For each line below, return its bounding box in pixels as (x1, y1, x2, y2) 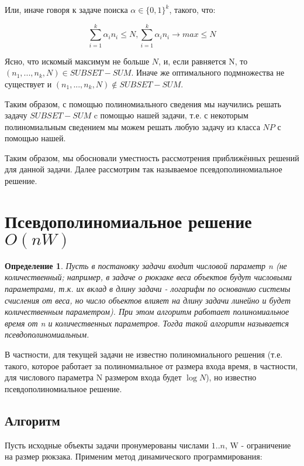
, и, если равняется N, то (158, 55, 248, 67)
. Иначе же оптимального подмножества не (131, 66, 285, 79)
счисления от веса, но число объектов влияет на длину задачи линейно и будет (5, 294, 291, 306)
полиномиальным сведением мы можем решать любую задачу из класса (5, 120, 260, 132)
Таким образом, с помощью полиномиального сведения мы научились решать (5, 97, 281, 110)
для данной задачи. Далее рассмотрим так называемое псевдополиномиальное (5, 163, 282, 175)
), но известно (206, 371, 257, 383)
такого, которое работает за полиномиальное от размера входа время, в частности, (5, 359, 298, 372)
